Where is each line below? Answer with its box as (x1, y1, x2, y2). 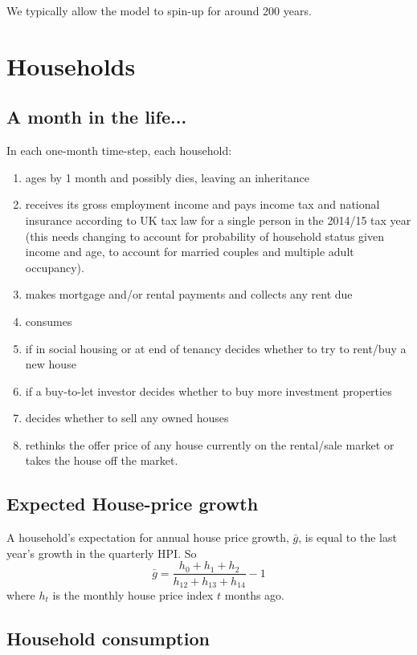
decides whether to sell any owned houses (25, 409, 229, 426)
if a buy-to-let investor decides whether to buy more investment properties (25, 382, 392, 399)
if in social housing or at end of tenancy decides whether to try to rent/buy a (25, 340, 407, 356)
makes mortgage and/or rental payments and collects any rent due (25, 286, 353, 303)
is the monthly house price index (52, 586, 214, 603)
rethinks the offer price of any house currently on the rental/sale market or (25, 436, 395, 453)
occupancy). (25, 258, 84, 275)
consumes (25, 312, 72, 329)
